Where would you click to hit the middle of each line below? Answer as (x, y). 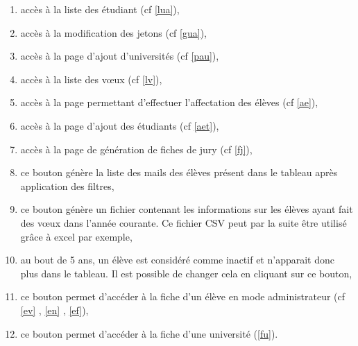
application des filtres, (67, 185)
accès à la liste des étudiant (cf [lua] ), (100, 9)
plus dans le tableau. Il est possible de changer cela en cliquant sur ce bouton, (186, 273)
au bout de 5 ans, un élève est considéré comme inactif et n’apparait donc (177, 260)
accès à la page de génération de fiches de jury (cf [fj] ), (136, 149)
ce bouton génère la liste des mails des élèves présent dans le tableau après (179, 172)
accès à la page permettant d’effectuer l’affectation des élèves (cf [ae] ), (169, 102)
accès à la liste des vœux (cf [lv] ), (91, 79)
